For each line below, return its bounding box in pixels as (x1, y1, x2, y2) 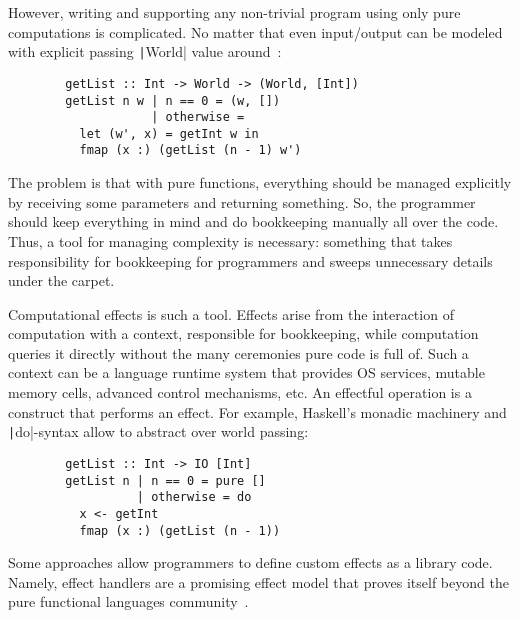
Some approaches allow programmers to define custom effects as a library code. (8, 552, 493, 573)
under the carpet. (8, 270, 115, 291)
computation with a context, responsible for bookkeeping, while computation (8, 323, 479, 344)
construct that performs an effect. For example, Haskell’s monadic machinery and (8, 401, 507, 422)
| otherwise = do (136, 490, 252, 505)
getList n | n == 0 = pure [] (65, 473, 266, 488)
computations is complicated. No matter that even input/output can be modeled (8, 21, 503, 42)
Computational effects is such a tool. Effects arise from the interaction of (8, 303, 454, 324)
